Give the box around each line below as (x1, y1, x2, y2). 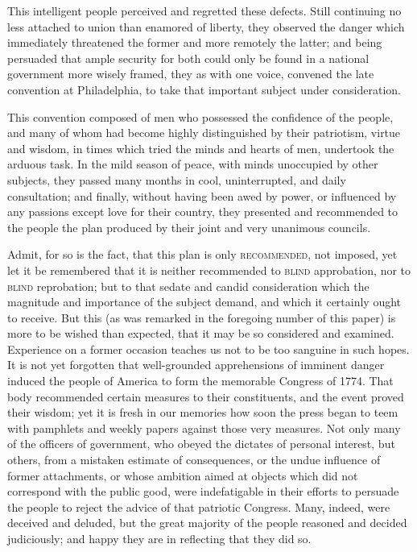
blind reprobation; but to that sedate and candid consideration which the (7, 277, 370, 294)
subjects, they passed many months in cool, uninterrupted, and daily (7, 171, 346, 188)
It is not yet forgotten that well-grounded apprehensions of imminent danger (7, 356, 385, 373)
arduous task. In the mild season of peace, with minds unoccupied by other (7, 156, 378, 172)
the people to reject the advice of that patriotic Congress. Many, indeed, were (7, 498, 390, 515)
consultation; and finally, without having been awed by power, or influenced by (7, 187, 397, 204)
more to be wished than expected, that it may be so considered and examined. (7, 325, 394, 342)
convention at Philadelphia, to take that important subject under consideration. (7, 81, 401, 98)
